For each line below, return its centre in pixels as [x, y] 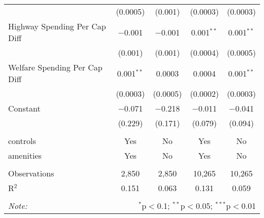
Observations [31, 173]
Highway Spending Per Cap [57, 26]
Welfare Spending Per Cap [55, 67]
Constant [24, 108]
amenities [25, 155]
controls [22, 141]
